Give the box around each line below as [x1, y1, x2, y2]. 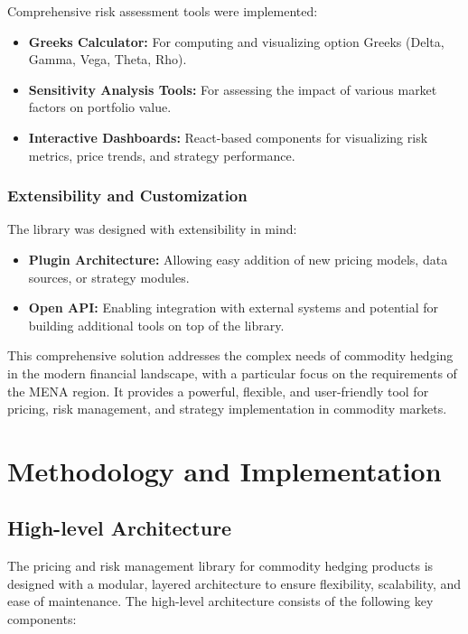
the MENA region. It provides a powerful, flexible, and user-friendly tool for [7, 381, 429, 400]
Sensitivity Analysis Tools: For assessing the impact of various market [28, 79, 437, 98]
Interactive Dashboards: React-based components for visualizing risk [28, 127, 428, 146]
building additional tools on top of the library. [28, 315, 285, 334]
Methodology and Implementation [7, 452, 442, 489]
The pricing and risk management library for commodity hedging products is [7, 556, 434, 575]
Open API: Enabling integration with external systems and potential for [28, 298, 438, 317]
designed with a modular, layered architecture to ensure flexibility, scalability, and [7, 573, 462, 592]
